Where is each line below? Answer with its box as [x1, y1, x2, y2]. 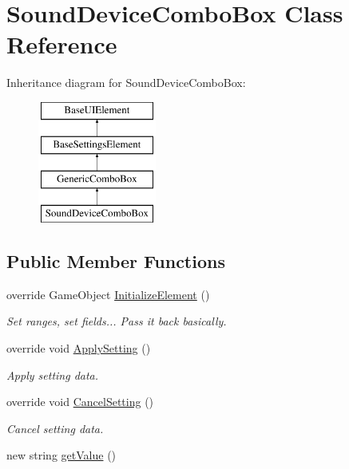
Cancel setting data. [6, 420, 104, 436]
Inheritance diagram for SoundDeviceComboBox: [6, 74, 246, 91]
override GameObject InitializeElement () [6, 286, 210, 302]
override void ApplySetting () [6, 340, 151, 357]
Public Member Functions [6, 249, 225, 274]
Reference [6, 28, 117, 61]
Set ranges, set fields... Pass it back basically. [6, 313, 227, 329]
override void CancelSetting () [6, 393, 154, 410]
